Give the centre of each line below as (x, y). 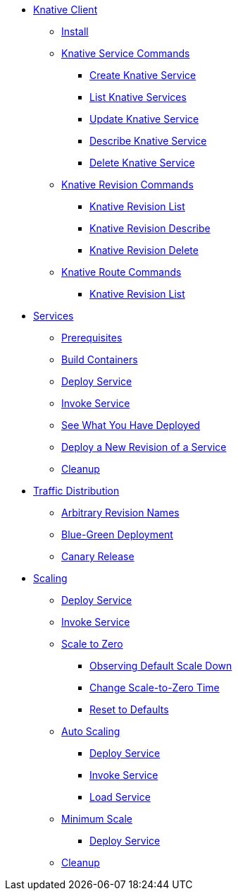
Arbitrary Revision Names (120, 513)
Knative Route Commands (121, 272)
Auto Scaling (91, 731)
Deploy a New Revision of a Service (144, 447)
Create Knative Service (143, 75)
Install (75, 31)
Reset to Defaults (129, 709)
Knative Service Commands (126, 53)
